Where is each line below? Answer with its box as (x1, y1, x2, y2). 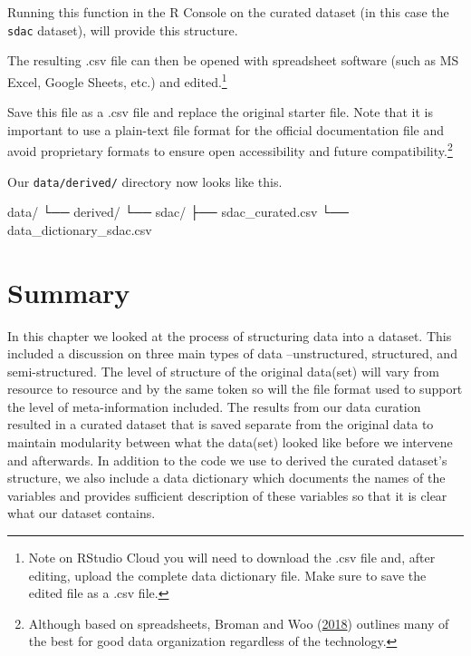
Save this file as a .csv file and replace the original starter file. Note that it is (7, 103, 433, 122)
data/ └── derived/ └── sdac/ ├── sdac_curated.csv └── (7, 202, 349, 221)
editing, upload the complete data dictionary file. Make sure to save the (28, 565, 427, 584)
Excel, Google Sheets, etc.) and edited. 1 (7, 69, 227, 91)
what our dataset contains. (7, 504, 156, 523)
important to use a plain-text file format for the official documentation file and (7, 120, 445, 139)
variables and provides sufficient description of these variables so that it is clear (7, 485, 447, 504)
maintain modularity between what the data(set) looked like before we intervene (7, 433, 453, 452)
